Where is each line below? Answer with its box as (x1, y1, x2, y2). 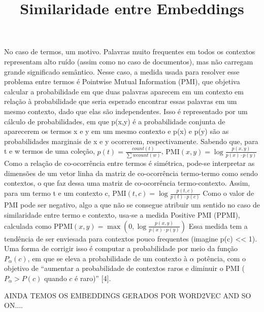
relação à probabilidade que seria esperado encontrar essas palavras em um (4, 96, 237, 107)
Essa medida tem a (188, 220, 248, 231)
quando (44, 272, 67, 283)
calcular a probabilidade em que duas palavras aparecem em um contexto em (4, 86, 244, 96)
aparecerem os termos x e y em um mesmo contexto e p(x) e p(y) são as (4, 126, 229, 136)
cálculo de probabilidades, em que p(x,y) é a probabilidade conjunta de (4, 116, 225, 126)
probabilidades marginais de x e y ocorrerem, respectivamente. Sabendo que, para (4, 135, 258, 146)
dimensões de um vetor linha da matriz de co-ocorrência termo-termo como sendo (4, 167, 258, 178)
